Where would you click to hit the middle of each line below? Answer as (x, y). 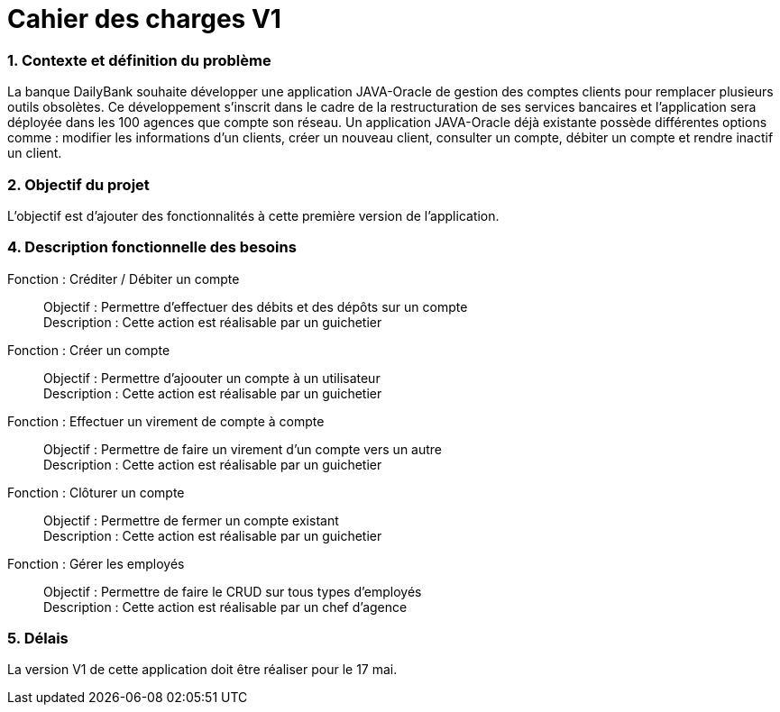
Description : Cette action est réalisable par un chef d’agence (225, 607)
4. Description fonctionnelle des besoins (152, 247)
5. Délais (38, 638)
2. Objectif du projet (78, 184)
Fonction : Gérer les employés (96, 563)
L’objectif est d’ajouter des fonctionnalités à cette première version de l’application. (253, 215)
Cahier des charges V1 (144, 19)
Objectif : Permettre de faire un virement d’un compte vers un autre (243, 449)
